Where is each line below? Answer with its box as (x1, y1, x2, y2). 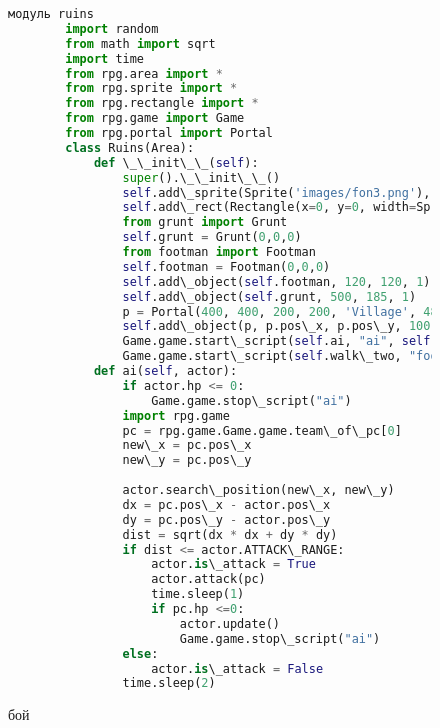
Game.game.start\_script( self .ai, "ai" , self (122, 334, 431, 349)
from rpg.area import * (65, 66, 223, 81)
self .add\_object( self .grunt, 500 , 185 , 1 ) (122, 289, 417, 304)
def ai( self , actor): (93, 364, 238, 378)
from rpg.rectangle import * (65, 96, 259, 111)
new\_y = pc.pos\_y (122, 453, 252, 468)
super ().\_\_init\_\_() (122, 170, 281, 185)
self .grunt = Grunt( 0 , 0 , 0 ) (122, 230, 302, 245)
